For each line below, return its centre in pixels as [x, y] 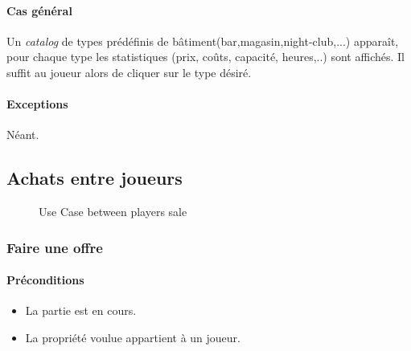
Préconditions [45, 280]
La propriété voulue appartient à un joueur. [133, 337]
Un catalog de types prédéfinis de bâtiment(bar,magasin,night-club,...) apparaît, [203, 41]
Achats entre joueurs [95, 178]
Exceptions [37, 104]
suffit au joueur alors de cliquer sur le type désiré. [129, 72]
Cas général [39, 10]
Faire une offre [55, 247]
